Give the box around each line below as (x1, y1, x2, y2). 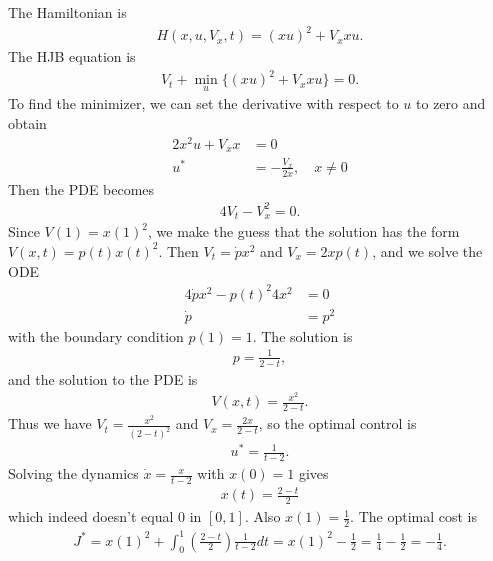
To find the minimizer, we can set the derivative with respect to (8, 93, 399, 114)
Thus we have (8, 413, 92, 434)
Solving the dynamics (8, 463, 139, 484)
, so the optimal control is (258, 413, 417, 434)
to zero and (416, 93, 486, 114)
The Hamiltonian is (8, 2, 127, 22)
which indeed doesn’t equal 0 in (8, 506, 202, 527)
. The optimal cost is (350, 506, 478, 527)
